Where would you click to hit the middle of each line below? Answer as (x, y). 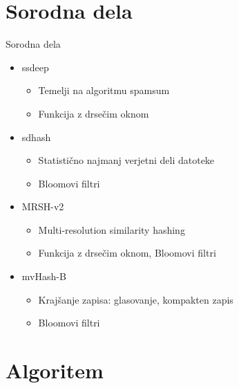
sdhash (36, 137)
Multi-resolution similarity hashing (112, 229)
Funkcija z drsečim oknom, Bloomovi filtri (127, 253)
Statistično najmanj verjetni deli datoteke (126, 160)
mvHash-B (44, 276)
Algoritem (55, 370)
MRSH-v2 (43, 206)
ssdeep (35, 67)
